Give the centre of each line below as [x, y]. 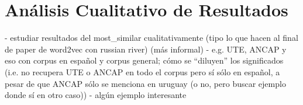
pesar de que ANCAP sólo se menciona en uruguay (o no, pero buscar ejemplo [145, 83]
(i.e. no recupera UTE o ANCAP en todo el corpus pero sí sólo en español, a [142, 71]
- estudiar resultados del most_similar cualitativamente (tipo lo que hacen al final [151, 38]
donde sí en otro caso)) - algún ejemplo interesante [96, 95]
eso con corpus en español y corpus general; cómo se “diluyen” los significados [144, 60]
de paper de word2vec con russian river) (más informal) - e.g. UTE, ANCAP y [146, 49]
